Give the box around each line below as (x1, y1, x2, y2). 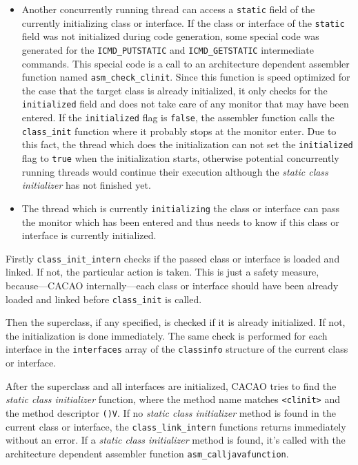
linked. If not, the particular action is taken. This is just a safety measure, (6, 265, 319, 279)
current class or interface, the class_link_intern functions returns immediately (6, 419, 346, 433)
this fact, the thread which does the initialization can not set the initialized (21, 137, 353, 152)
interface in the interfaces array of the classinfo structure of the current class (6, 342, 348, 356)
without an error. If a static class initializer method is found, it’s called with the (6, 433, 346, 447)
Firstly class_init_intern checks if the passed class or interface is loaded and (6, 251, 340, 265)
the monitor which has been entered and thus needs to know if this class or (21, 214, 339, 229)
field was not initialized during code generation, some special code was (21, 29, 319, 43)
